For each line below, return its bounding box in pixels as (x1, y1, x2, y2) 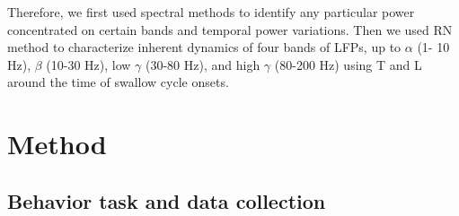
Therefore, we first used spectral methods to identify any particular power (7, 3, 415, 21)
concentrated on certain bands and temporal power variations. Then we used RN (7, 20, 453, 39)
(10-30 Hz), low (46, 55, 131, 73)
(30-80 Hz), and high (146, 55, 260, 73)
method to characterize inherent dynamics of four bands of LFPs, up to (7, 38, 402, 56)
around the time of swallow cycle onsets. (7, 73, 229, 91)
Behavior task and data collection (7, 186, 326, 214)
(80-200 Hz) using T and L (274, 55, 422, 73)
